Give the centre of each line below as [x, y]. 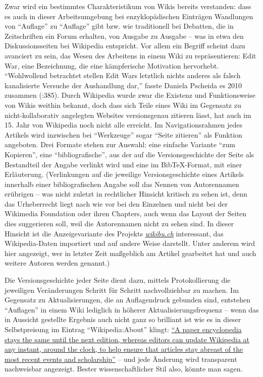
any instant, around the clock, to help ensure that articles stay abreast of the [124, 349]
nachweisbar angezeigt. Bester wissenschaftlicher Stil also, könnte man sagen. [124, 369]
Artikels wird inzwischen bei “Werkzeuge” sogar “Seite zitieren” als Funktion [123, 134]
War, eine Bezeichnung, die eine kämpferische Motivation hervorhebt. [112, 65]
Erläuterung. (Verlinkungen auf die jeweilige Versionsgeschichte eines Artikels [124, 174]
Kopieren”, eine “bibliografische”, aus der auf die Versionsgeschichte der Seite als [129, 154]
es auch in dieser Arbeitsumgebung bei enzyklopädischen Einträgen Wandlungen [129, 16]
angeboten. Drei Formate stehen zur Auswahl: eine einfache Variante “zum [120, 144]
